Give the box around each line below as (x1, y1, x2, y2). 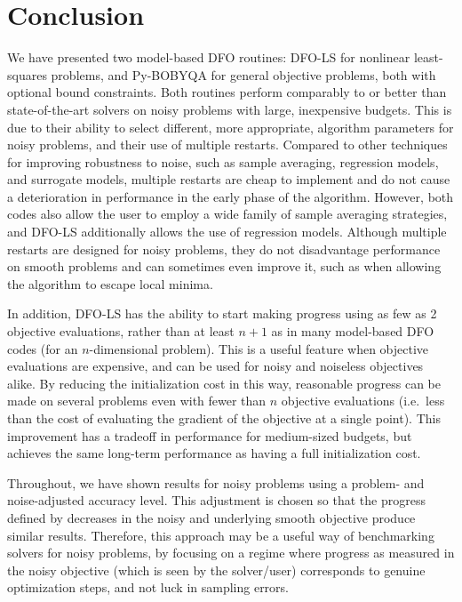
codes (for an (7, 339, 78, 357)
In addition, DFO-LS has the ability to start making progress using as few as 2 (7, 304, 437, 323)
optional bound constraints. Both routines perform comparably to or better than (7, 83, 447, 101)
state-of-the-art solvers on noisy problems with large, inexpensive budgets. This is (7, 100, 452, 118)
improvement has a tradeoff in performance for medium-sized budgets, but (7, 426, 412, 445)
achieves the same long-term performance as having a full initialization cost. (7, 444, 421, 462)
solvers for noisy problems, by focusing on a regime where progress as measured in (7, 543, 455, 562)
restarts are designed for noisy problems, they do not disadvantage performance (7, 239, 441, 258)
